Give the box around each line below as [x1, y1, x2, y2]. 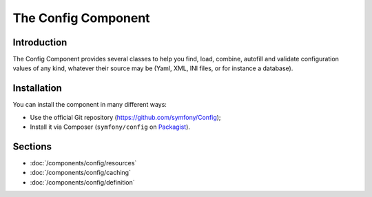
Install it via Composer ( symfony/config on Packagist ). [30, 123, 191, 131]
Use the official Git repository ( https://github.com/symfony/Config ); [30, 113, 221, 121]
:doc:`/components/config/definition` [30, 178, 135, 186]
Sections [12, 141, 52, 152]
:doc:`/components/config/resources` [30, 159, 137, 167]
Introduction [12, 37, 68, 48]
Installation [12, 83, 62, 94]
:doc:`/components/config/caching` [30, 169, 131, 177]
